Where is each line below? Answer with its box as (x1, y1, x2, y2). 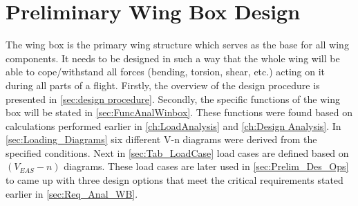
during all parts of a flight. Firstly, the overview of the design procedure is (6, 77, 320, 92)
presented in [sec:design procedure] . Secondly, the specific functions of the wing (6, 91, 340, 106)
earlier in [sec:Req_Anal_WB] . (6, 186, 138, 200)
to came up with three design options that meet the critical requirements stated (6, 173, 343, 187)
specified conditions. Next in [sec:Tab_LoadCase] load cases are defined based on (6, 145, 349, 160)
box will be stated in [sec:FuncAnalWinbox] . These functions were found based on (6, 105, 352, 120)
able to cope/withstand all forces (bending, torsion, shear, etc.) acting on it (6, 64, 326, 79)
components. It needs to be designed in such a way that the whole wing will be (6, 50, 340, 65)
